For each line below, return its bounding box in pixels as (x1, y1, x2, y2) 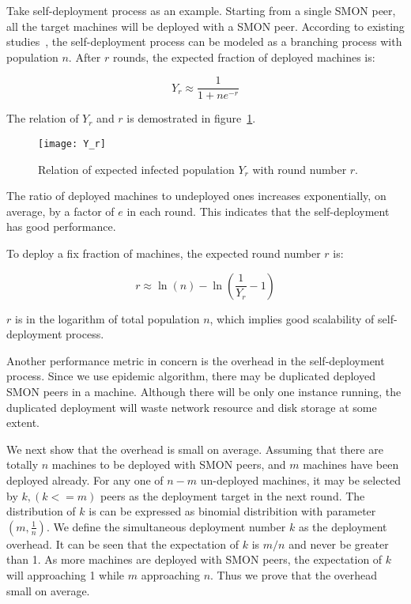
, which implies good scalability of (209, 310, 375, 327)
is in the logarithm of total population (14, 310, 200, 327)
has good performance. (6, 218, 116, 235)
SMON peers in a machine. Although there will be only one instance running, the (6, 383, 402, 400)
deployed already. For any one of (6, 472, 164, 488)
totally (6, 456, 39, 473)
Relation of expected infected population (38, 160, 235, 177)
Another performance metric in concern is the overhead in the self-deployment (6, 352, 385, 368)
